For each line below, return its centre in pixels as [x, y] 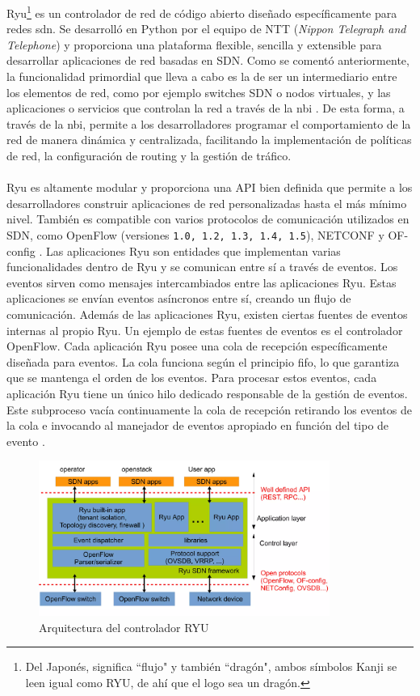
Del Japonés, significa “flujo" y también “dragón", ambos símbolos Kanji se [211, 666]
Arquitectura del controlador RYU [124, 627]
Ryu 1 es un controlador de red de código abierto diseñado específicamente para [202, 12]
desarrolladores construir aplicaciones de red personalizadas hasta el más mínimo [207, 203]
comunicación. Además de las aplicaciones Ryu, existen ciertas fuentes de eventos [207, 314]
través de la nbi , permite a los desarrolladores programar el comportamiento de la [209, 123]
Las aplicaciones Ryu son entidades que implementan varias [193, 250]
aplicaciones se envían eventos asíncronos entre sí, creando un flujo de [179, 298]
